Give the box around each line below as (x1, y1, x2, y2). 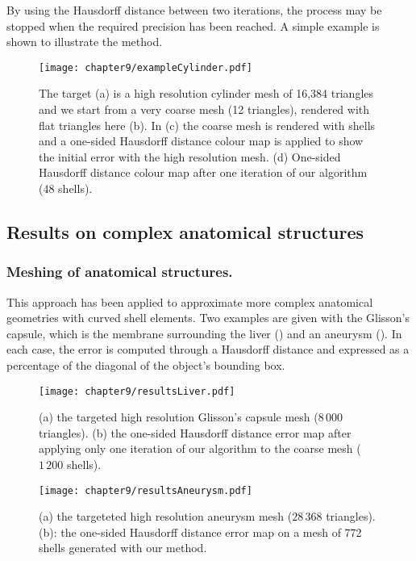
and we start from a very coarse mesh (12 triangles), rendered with (39, 101, 370, 118)
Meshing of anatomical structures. (6, 262, 233, 282)
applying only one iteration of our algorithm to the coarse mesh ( (39, 440, 361, 457)
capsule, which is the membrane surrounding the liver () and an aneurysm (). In (6, 324, 402, 341)
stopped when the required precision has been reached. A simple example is (6, 17, 380, 34)
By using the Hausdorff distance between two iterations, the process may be (6, 2, 382, 18)
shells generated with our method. (39, 539, 207, 556)
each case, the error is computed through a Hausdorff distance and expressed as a (6, 341, 410, 358)
